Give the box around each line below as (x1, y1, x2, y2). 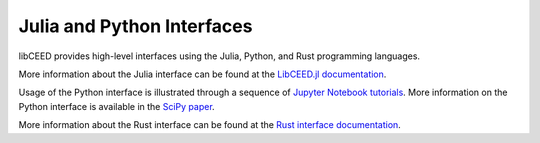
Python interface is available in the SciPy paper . (18, 100, 215, 112)
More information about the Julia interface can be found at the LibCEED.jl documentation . (18, 68, 387, 80)
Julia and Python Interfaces (18, 15, 253, 37)
